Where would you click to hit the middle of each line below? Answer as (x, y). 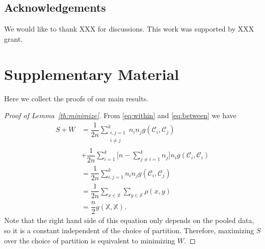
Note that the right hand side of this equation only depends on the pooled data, (129, 220)
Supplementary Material (92, 74)
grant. (14, 38)
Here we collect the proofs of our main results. (76, 98)
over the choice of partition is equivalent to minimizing (90, 240)
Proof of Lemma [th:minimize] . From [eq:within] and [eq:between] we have (120, 115)
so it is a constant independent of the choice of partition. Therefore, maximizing (129, 230)
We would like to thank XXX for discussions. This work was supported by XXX (129, 29)
